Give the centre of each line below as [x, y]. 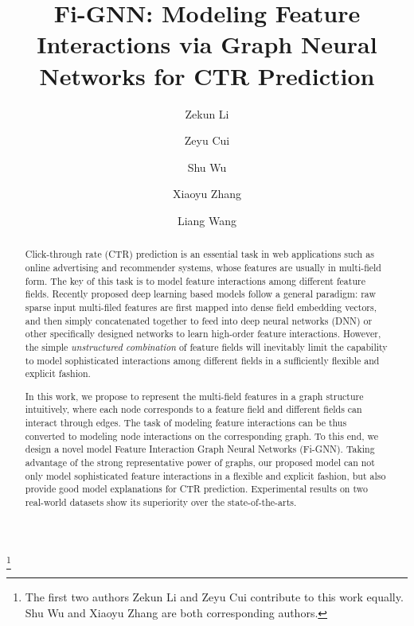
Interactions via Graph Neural [207, 44]
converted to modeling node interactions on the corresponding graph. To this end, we [202, 435]
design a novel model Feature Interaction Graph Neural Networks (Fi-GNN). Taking [200, 449]
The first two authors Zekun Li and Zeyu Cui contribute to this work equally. [214, 596]
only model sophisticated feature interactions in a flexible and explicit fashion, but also [205, 475]
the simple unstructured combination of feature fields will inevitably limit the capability [206, 346]
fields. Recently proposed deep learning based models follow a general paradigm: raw [201, 294]
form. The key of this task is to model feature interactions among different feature [195, 280]
